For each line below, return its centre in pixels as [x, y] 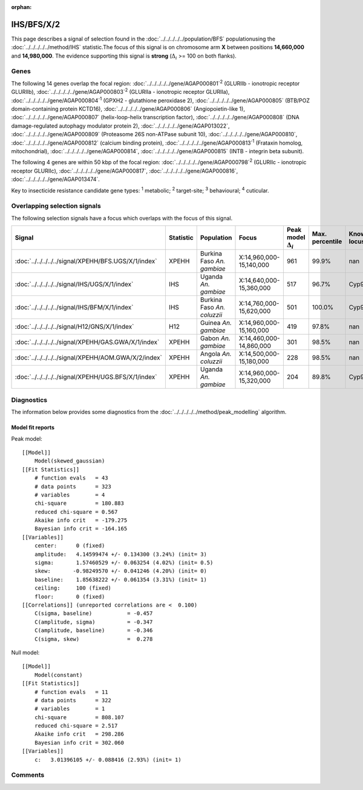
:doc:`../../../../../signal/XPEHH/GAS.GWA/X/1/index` [87, 342]
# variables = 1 [70, 709]
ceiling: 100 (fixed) [73, 588]
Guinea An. [216, 323]
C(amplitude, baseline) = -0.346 [93, 630]
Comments [28, 775]
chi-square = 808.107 [79, 717]
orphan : [21, 7]
